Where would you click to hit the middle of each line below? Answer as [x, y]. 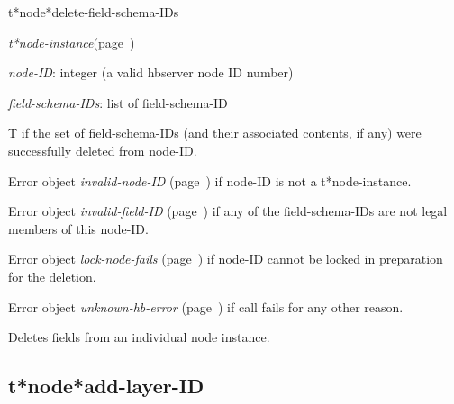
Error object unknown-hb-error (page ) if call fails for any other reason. [206, 306]
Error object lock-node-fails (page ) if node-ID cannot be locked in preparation [226, 259]
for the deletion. [52, 276]
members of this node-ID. [78, 228]
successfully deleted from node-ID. [103, 150]
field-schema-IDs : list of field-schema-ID [118, 102]
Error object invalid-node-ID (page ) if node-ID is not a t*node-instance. [210, 180]
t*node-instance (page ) [72, 42]
